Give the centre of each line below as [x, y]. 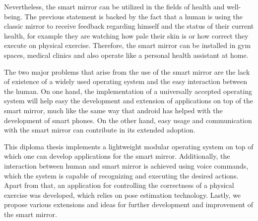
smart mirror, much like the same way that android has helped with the [113, 110]
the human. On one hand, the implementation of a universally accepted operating [128, 91]
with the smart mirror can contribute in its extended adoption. [100, 130]
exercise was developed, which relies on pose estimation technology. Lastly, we [123, 195]
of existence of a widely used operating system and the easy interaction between [126, 81]
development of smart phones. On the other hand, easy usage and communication [128, 120]
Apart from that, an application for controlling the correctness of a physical [119, 185]
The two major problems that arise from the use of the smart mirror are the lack [127, 71]
